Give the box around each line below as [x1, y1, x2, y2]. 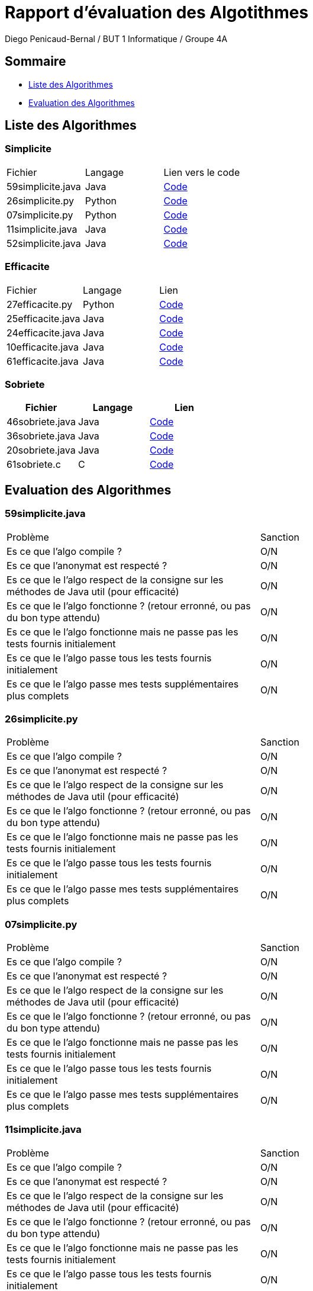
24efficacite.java [7, 326, 81, 339]
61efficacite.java [7, 355, 79, 367]
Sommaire [5, 54, 66, 69]
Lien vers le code [163, 166, 240, 178]
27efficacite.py [7, 298, 73, 310]
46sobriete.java [7, 416, 76, 428]
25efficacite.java [7, 312, 80, 325]
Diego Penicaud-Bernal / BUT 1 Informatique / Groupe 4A [5, 33, 228, 44]
